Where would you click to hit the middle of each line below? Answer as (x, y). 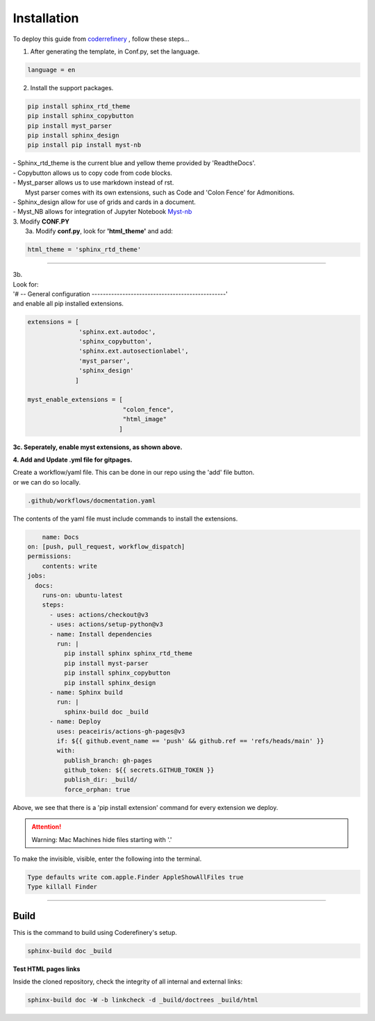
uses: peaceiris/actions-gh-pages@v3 (121, 731)
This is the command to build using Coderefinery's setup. (95, 932)
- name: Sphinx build (86, 692)
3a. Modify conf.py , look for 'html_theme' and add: (99, 231)
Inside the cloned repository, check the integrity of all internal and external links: (128, 981)
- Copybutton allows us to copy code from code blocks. (93, 173)
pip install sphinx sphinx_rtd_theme (128, 653)
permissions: (50, 556)
